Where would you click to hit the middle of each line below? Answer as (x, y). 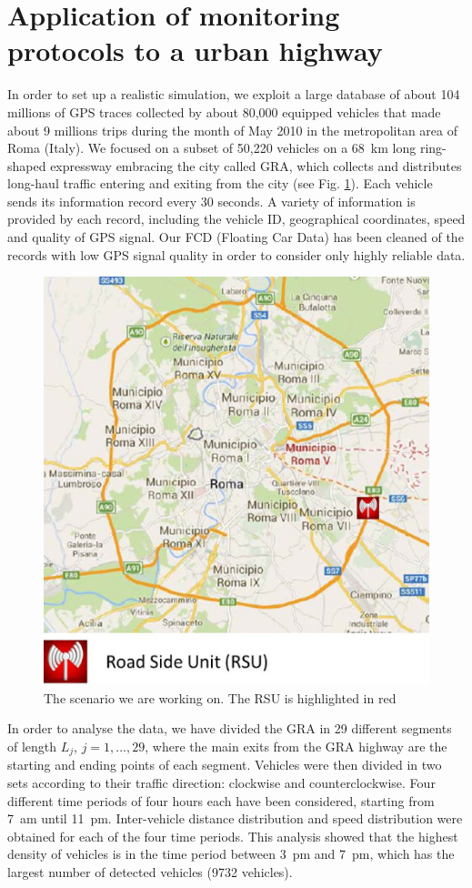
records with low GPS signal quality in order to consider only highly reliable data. (236, 254)
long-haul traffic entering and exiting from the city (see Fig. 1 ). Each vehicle (220, 183)
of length (32, 747)
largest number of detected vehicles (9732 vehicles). (150, 872)
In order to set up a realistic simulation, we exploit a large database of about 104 (234, 94)
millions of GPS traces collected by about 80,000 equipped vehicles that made (224, 111)
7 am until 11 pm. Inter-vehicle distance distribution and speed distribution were (235, 818)
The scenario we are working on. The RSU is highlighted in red (220, 697)
